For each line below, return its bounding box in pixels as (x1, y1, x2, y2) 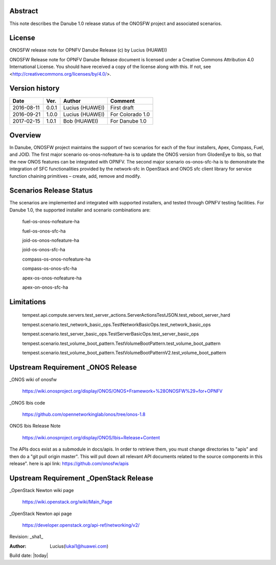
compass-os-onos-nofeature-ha (22, 256, 91, 262)
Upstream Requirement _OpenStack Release (9, 474, 153, 482)
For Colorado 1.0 (110, 110, 150, 117)
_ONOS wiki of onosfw (9, 376, 57, 383)
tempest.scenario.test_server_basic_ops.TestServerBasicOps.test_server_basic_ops (22, 331, 199, 337)
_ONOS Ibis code (9, 399, 45, 406)
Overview (9, 131, 41, 139)
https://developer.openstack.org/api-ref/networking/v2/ (22, 522, 140, 528)
